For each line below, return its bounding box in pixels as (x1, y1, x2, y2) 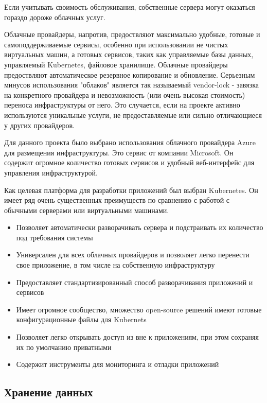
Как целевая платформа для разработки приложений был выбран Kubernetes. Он (4, 184, 258, 195)
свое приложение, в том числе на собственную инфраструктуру (16, 259, 215, 270)
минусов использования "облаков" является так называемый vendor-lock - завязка (4, 79, 259, 90)
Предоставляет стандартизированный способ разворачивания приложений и (16, 276, 253, 287)
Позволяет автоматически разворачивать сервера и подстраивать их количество (16, 222, 263, 233)
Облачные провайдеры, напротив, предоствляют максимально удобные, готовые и (4, 29, 260, 40)
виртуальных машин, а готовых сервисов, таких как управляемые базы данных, (4, 49, 254, 60)
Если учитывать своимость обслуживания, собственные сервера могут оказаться (4, 2, 255, 12)
